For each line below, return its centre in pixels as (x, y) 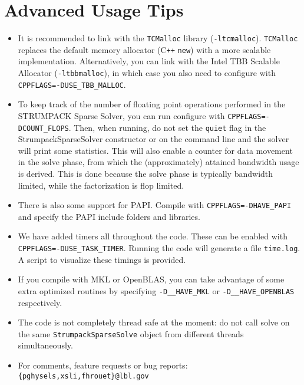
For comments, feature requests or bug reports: (103, 365)
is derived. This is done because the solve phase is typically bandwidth (146, 174)
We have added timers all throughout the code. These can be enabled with (153, 236)
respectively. (40, 302)
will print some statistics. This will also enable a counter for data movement (155, 150)
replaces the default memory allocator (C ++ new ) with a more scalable (144, 49)
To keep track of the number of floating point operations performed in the (152, 104)
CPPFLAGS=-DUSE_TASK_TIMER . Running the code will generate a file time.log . (159, 248)
